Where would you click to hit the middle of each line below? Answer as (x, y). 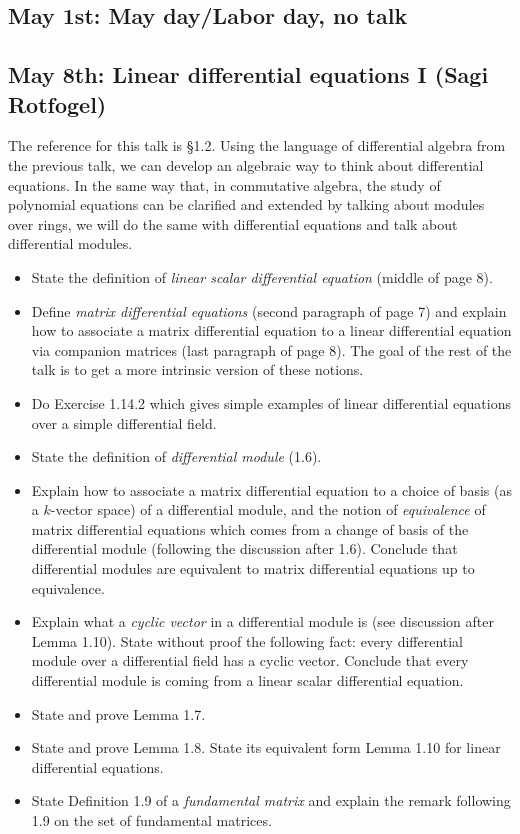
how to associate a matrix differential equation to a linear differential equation (271, 330)
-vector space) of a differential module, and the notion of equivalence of (268, 509)
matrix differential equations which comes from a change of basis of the (250, 528)
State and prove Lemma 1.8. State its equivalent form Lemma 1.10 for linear (266, 747)
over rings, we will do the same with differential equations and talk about (233, 223)
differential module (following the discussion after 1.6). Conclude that (244, 548)
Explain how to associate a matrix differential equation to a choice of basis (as (271, 489)
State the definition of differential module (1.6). (176, 456)
